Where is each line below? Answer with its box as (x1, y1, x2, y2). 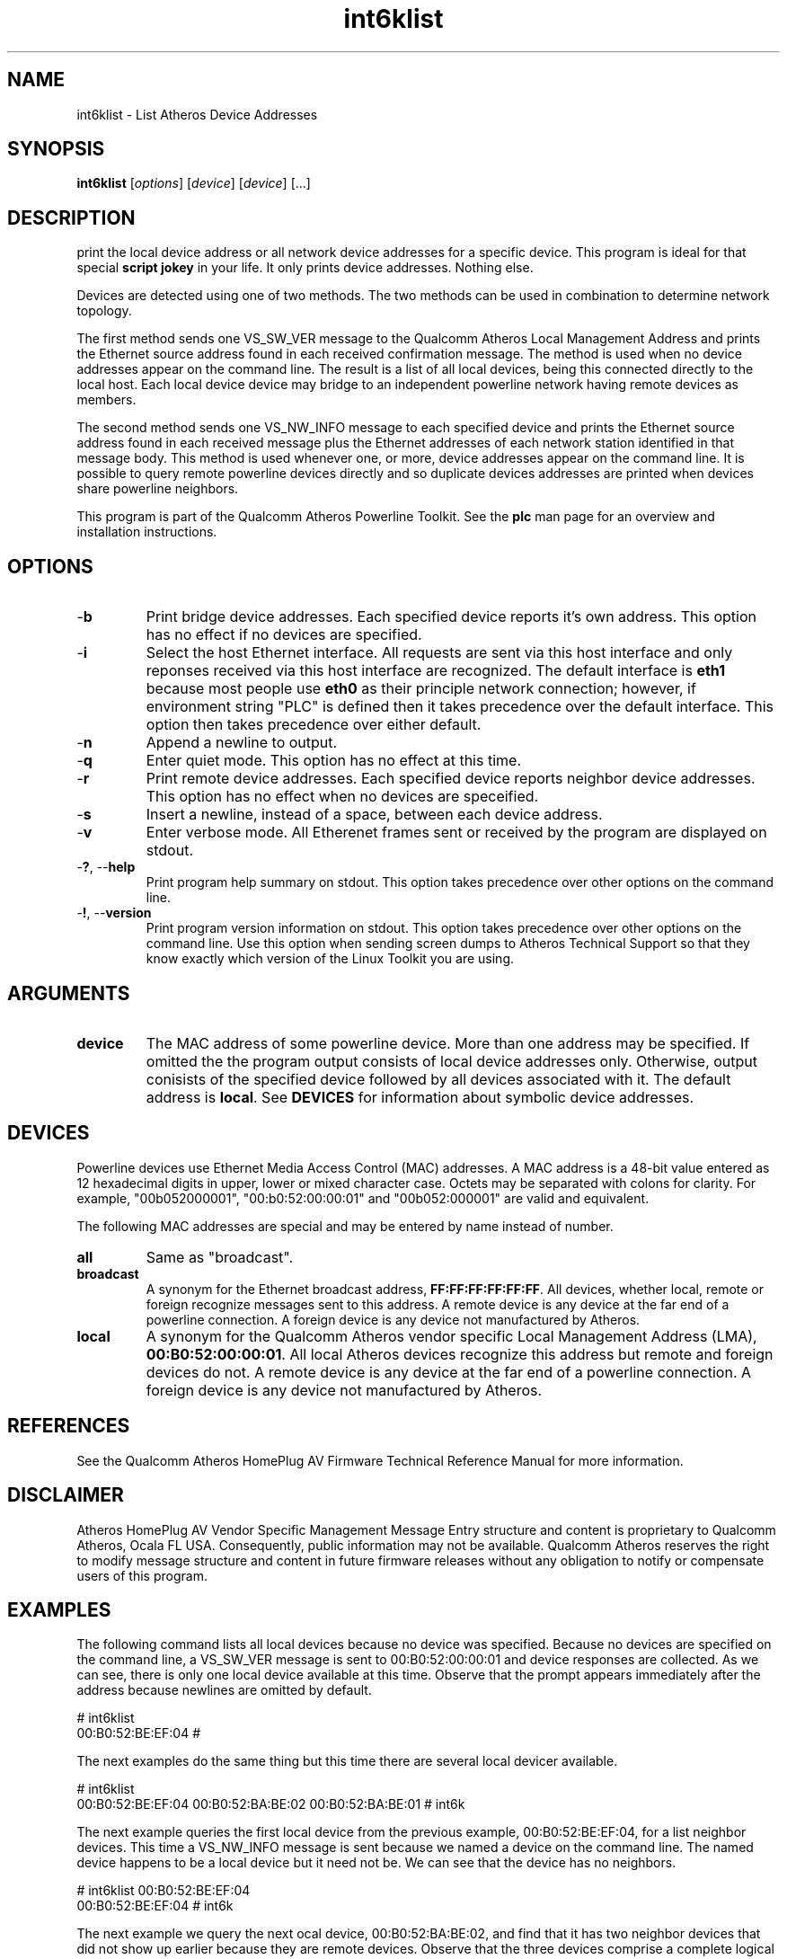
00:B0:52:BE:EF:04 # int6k (76, 1898, 234, 1914)
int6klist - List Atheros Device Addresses (76, 106, 318, 122)
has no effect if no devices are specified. (146, 625, 422, 644)
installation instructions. (76, 524, 217, 540)
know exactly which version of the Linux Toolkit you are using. (146, 951, 515, 967)
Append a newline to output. (146, 733, 338, 752)
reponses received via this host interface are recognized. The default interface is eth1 (146, 661, 726, 680)
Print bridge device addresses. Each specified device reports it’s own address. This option (146, 607, 756, 626)
